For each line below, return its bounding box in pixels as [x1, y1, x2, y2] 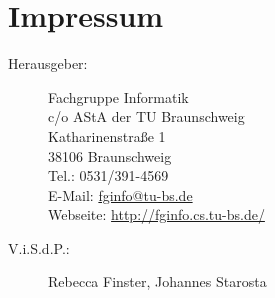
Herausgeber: [8, 53, 88, 74]
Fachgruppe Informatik [48, 86, 189, 107]
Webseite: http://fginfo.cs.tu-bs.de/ [48, 204, 265, 225]
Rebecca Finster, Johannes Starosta [48, 271, 267, 292]
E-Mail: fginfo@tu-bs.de [48, 184, 193, 205]
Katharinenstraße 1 [48, 125, 166, 146]
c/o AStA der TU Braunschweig [48, 106, 245, 127]
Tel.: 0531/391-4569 [48, 165, 169, 186]
